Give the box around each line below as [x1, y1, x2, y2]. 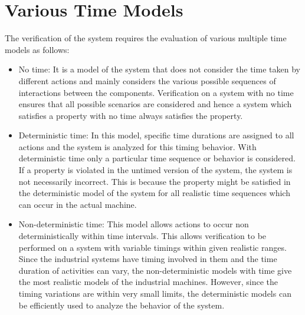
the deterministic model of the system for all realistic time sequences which [18, 187, 290, 199]
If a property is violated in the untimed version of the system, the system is [18, 164, 293, 176]
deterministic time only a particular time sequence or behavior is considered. [18, 152, 296, 164]
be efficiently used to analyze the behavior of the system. [18, 299, 225, 311]
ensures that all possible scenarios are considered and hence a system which [18, 98, 292, 110]
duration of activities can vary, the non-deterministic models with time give [18, 264, 292, 276]
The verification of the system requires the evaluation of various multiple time [5, 32, 287, 44]
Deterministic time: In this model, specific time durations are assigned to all [18, 129, 294, 141]
